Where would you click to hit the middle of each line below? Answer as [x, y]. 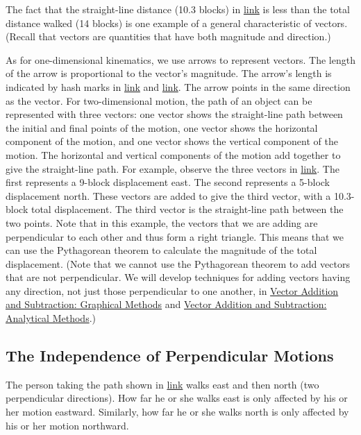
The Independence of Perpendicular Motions [170, 356]
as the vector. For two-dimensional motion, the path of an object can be [159, 100]
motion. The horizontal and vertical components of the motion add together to [173, 154]
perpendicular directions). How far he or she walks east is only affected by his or [177, 398]
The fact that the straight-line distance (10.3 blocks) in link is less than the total [178, 9]
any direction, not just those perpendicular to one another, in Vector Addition [172, 290]
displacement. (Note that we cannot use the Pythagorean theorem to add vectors [178, 263]
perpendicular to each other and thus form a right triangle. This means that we [175, 236]
